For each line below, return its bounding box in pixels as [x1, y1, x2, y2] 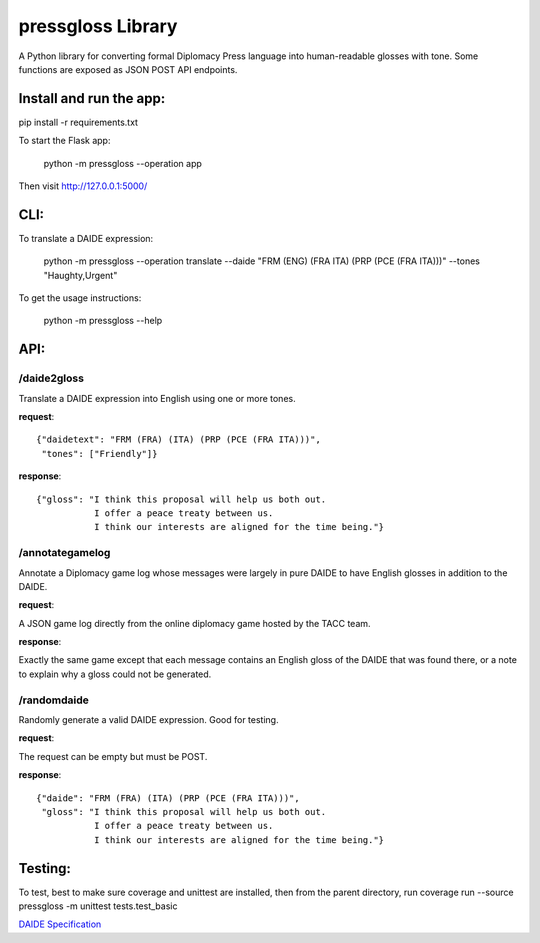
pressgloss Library [18, 15, 178, 37]
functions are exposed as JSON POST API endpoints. [18, 63, 238, 75]
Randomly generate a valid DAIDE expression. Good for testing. [18, 714, 279, 725]
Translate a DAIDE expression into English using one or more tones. [18, 392, 296, 404]
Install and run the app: [18, 90, 166, 107]
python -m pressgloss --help [43, 315, 163, 327]
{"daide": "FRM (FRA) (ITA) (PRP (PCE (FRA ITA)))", [36, 792, 300, 804]
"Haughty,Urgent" [43, 269, 118, 281]
